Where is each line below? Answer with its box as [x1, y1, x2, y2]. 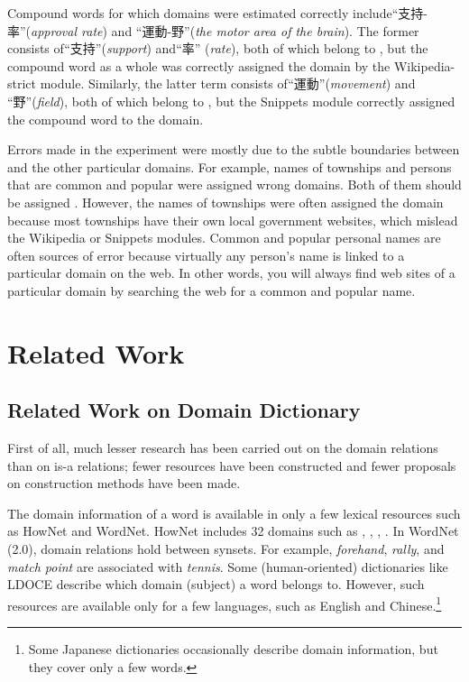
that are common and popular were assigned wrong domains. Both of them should [7, 175, 462, 194]
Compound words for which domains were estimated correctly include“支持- [7, 4, 428, 22]
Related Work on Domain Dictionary [7, 396, 361, 424]
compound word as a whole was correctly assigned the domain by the [7, 56, 391, 75]
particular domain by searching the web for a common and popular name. [7, 281, 416, 300]
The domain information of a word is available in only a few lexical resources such [7, 503, 461, 522]
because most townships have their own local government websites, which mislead [7, 210, 458, 229]
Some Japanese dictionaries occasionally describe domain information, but [28, 640, 438, 659]
